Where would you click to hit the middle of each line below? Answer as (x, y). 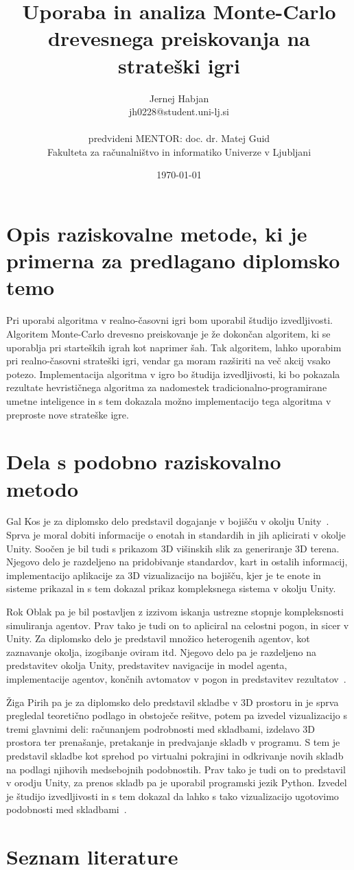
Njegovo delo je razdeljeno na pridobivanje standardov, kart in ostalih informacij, (177, 562)
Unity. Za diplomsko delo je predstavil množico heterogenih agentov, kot (158, 638)
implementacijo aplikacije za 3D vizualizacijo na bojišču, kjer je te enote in (164, 575)
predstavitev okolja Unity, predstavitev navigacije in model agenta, (147, 665)
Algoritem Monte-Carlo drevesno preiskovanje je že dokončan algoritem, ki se (168, 333)
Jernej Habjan (179, 98)
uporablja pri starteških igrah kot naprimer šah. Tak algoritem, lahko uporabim (174, 347)
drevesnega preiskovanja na (179, 38)
